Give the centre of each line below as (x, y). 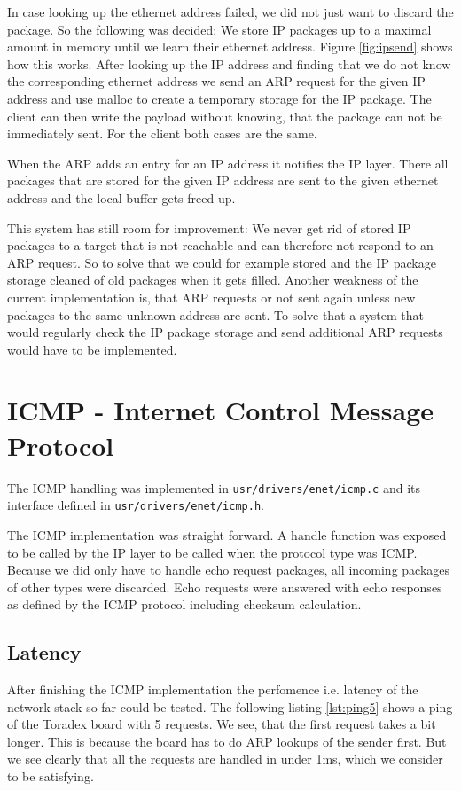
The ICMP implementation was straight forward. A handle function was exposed (227, 534)
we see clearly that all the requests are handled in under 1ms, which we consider (225, 759)
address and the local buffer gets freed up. (121, 197)
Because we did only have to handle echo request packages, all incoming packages (229, 570)
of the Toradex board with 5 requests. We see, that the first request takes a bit (222, 724)
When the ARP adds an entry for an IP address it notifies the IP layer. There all (228, 163)
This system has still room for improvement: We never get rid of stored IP (209, 227)
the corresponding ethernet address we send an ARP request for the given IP (216, 81)
